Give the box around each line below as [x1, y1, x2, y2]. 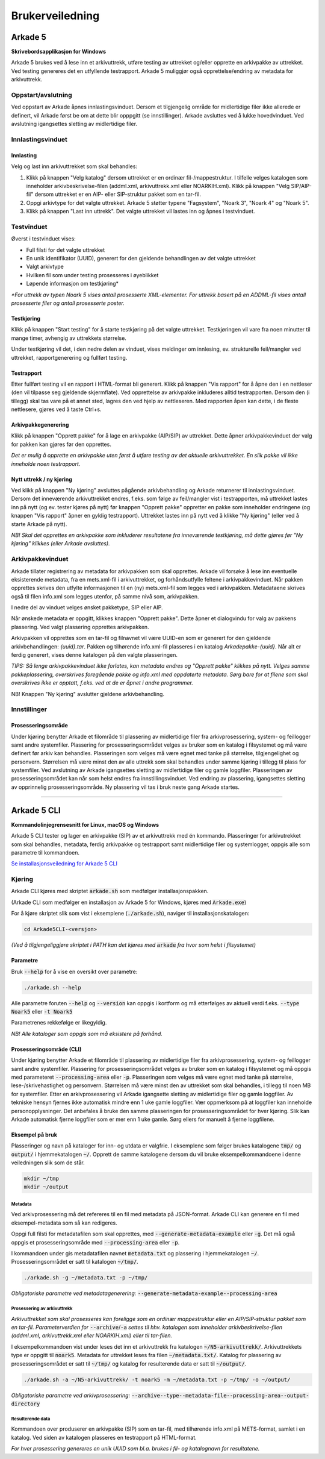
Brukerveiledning [11, 9, 100, 22]
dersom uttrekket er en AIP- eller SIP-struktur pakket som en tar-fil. [34, 190, 202, 198]
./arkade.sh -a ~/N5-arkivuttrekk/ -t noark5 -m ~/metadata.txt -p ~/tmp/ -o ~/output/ [23, 1376, 291, 1383]
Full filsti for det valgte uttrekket [26, 246, 105, 253]
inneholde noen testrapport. [11, 460, 81, 467]
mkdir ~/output [23, 1184, 69, 1190]
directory [11, 1401, 40, 1407]
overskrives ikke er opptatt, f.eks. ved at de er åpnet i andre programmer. [11, 679, 194, 686]
